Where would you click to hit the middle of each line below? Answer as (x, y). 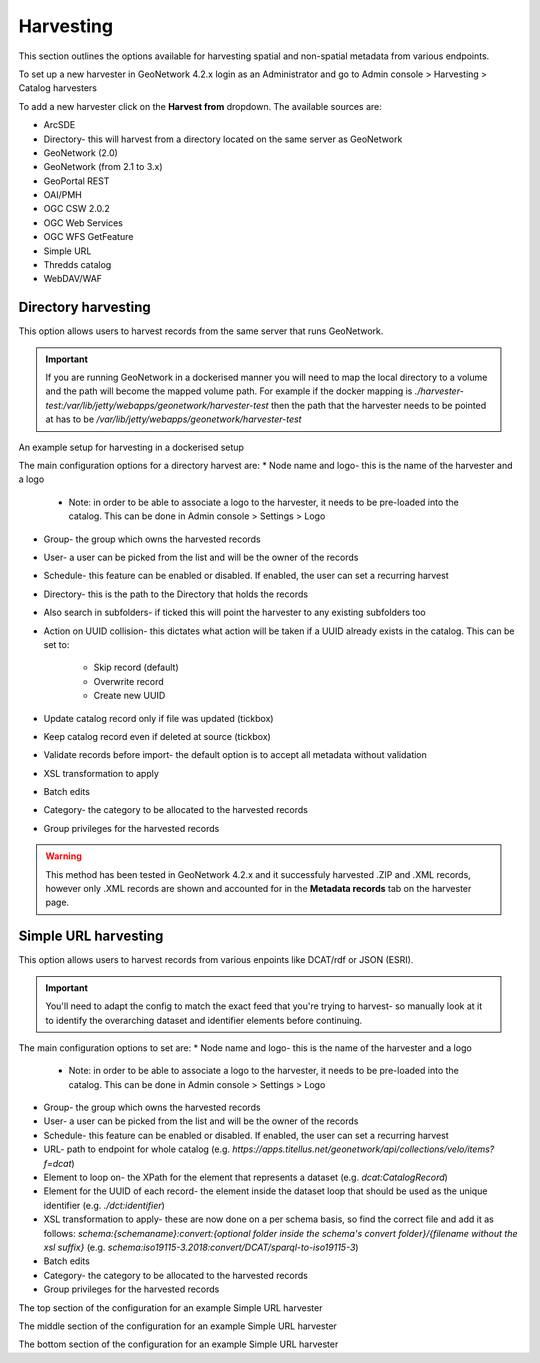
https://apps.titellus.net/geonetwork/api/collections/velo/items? (363, 1149)
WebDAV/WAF (73, 279)
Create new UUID (129, 696)
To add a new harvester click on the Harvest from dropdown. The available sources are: (200, 106)
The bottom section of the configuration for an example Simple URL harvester (178, 1344)
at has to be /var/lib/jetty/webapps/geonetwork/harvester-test (173, 419)
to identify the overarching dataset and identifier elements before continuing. (204, 1020)
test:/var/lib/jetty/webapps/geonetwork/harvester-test (157, 405)
